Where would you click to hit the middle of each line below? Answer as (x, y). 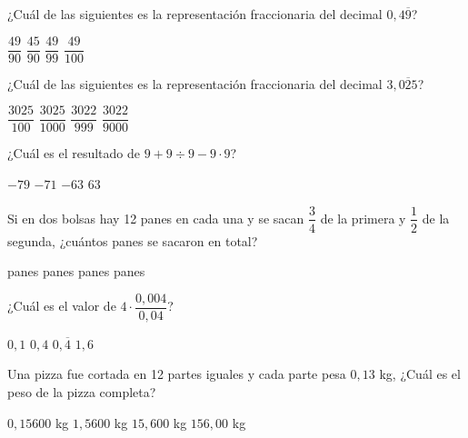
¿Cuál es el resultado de (74, 153)
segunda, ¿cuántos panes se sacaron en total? (133, 240)
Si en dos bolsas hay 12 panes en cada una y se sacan (156, 218)
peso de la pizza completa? (82, 392)
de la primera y (363, 218)
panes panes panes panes (76, 271)
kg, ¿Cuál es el (420, 374)
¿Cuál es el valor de (62, 306)
